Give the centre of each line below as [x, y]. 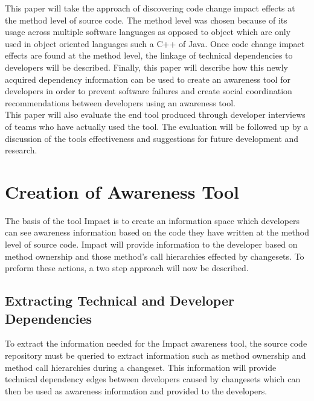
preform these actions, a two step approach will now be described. [127, 268]
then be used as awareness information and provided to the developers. [136, 390]
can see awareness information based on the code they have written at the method [157, 232]
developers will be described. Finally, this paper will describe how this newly [146, 67]
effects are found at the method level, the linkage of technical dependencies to [149, 55]
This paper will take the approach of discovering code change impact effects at [150, 8]
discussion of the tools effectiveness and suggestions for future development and [152, 138]
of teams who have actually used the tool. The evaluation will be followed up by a [157, 126]
